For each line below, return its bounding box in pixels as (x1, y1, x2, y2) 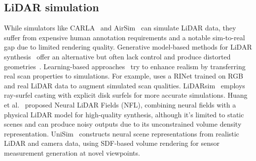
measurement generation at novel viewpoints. (4, 147, 140, 158)
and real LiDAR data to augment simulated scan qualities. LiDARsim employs (4, 80, 245, 90)
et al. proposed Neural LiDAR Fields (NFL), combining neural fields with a (4, 99, 236, 109)
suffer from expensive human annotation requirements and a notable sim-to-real (4, 32, 245, 42)
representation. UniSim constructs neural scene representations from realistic (4, 128, 239, 138)
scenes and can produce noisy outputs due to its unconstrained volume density (4, 119, 242, 129)
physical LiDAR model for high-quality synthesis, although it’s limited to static (4, 109, 244, 119)
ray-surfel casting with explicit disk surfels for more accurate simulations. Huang (4, 90, 248, 100)
